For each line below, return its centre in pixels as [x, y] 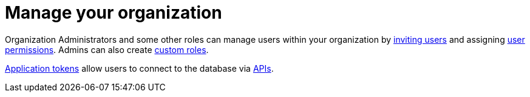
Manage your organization [114, 13]
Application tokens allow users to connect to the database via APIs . [139, 68]
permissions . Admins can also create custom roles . [107, 49]
